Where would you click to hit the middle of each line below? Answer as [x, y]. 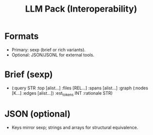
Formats [22, 36]
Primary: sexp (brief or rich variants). [49, 50]
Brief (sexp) [29, 75]
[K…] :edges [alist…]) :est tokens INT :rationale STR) [62, 93]
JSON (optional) [38, 114]
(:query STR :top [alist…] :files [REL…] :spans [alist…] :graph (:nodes [80, 88]
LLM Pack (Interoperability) [81, 9]
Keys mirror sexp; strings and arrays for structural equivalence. [75, 127]
